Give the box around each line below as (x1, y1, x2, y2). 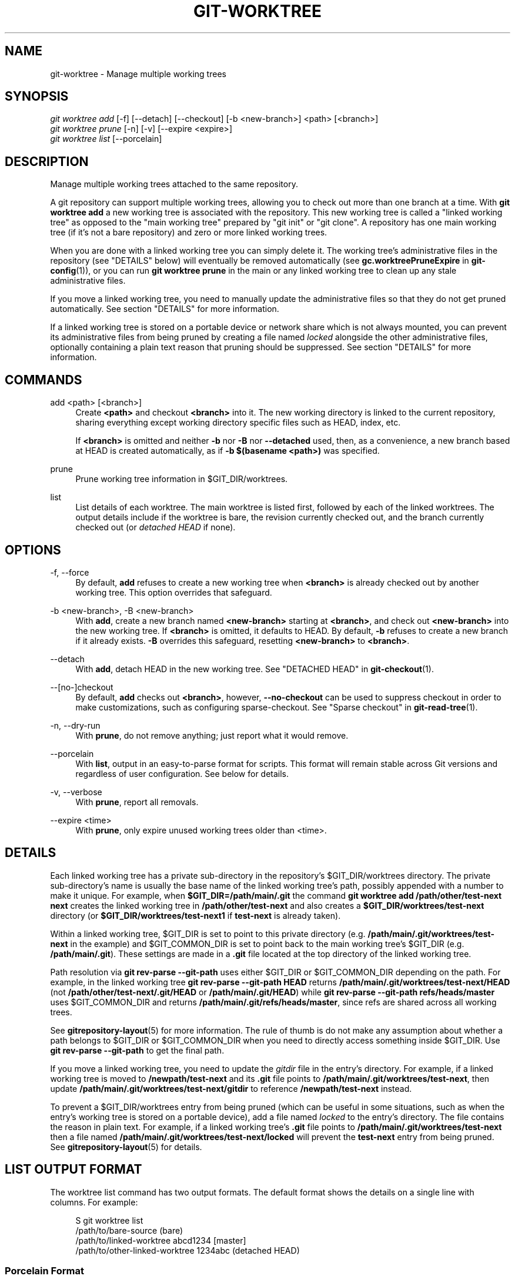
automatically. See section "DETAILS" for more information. (50, 304, 279, 314)
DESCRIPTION (5, 154, 89, 169)
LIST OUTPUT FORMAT (5, 1162, 142, 1177)
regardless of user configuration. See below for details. (75, 768, 289, 779)
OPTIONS (5, 542, 61, 557)
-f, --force (50, 567, 89, 577)
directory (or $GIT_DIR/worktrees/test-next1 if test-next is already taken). (50, 910, 341, 921)
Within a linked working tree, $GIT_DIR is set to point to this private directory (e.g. (50, 928, 366, 939)
